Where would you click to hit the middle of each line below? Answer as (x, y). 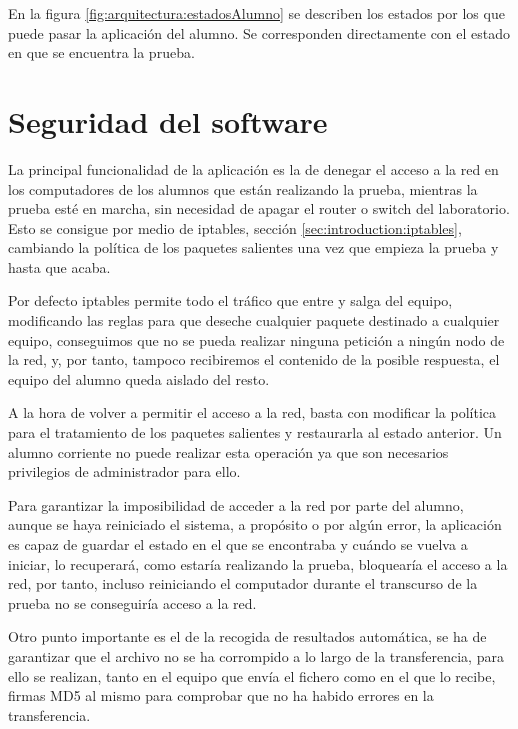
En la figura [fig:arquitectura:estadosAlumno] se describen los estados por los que (256, 13)
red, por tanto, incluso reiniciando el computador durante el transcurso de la (243, 583)
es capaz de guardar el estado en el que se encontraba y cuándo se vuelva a (238, 544)
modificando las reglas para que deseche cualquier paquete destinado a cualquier (254, 320)
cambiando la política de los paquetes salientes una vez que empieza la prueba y (253, 247)
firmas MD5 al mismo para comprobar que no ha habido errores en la (221, 695)
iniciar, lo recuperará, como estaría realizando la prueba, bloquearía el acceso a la (258, 563)
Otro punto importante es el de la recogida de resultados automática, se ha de (247, 636)
